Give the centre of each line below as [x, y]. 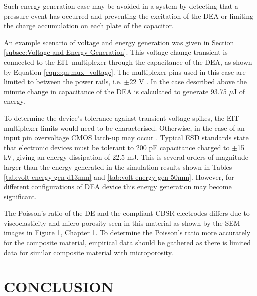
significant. [20, 196]
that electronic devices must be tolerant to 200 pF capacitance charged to [117, 147]
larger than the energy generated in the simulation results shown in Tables [118, 166]
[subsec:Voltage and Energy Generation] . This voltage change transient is [116, 52]
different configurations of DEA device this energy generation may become [118, 186]
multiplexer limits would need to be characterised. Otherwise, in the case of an [124, 128]
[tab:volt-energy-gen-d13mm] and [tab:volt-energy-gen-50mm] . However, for [119, 176]
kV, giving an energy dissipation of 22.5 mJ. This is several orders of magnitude [126, 157]
